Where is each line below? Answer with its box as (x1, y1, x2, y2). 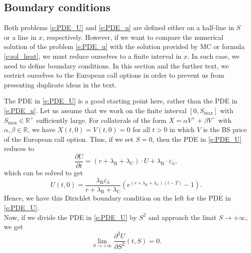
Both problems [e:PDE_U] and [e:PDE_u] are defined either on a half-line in (4, 22, 234, 33)
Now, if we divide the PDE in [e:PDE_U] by (4, 212, 137, 222)
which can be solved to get (4, 167, 83, 177)
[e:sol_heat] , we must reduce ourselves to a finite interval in (4, 51, 182, 61)
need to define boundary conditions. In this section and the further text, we (4, 60, 229, 70)
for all (132, 124, 151, 135)
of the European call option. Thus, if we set (4, 134, 134, 144)
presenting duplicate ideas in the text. (4, 79, 117, 89)
